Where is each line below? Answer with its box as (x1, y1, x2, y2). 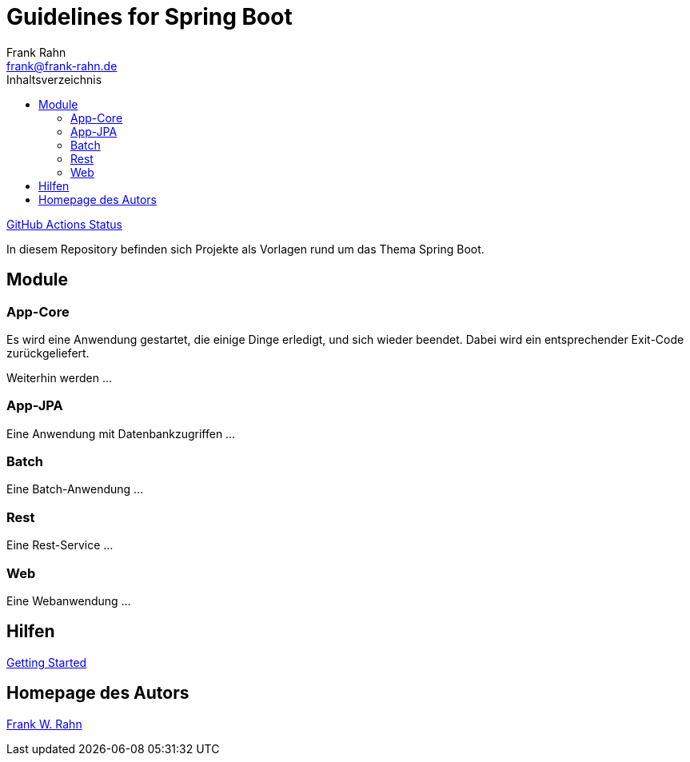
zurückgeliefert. (6, 345, 90, 360)
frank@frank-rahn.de (6, 58, 118, 73)
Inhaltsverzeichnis (6, 72, 102, 86)
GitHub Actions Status (6, 217, 122, 231)
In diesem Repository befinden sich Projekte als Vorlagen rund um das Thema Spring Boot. (6, 241, 485, 256)
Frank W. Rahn (6, 716, 82, 731)
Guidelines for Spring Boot (6, 3, 293, 30)
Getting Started (6, 655, 87, 669)
